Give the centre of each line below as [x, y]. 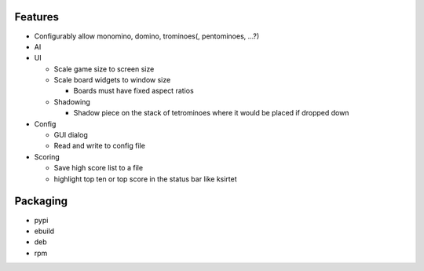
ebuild [44, 231]
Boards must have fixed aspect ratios [133, 91]
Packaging [41, 201]
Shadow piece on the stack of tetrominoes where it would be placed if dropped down [211, 113]
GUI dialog [71, 135]
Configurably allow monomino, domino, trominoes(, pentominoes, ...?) [147, 36]
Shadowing [72, 101]
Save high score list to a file [99, 168]
